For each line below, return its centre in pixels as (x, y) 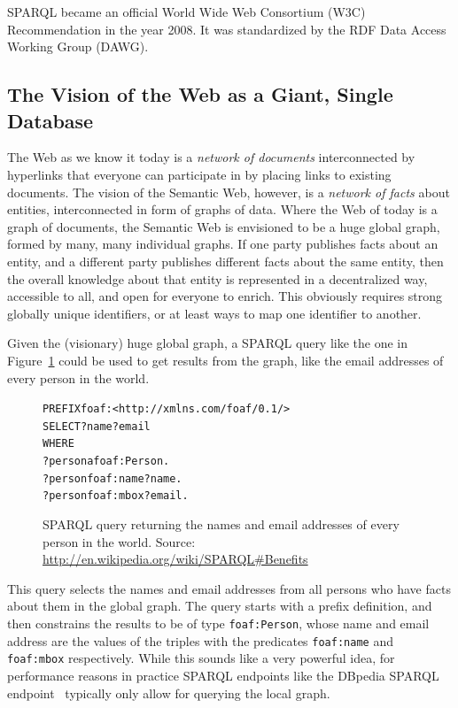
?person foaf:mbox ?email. (116, 496)
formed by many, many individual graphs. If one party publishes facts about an (223, 244)
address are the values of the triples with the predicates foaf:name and (200, 640)
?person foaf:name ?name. (113, 478)
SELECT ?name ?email (97, 426)
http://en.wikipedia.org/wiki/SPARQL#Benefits (175, 559)
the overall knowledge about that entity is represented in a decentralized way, (217, 278)
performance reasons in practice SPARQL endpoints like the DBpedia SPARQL (223, 675)
